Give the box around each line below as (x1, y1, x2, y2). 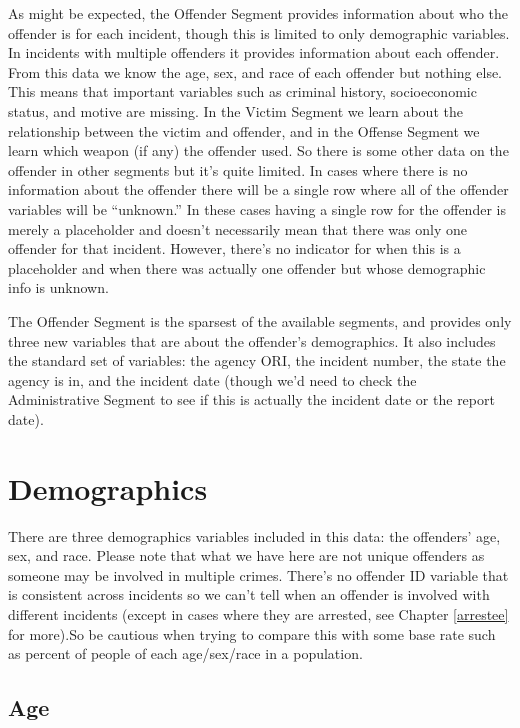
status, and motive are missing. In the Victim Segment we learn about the (8, 100, 463, 121)
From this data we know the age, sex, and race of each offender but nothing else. (8, 61, 503, 82)
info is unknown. (8, 277, 109, 298)
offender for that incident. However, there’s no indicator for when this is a (8, 238, 461, 259)
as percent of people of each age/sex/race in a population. (8, 643, 363, 664)
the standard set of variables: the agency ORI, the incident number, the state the (8, 350, 506, 371)
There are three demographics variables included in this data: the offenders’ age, (8, 525, 501, 546)
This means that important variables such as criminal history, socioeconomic (8, 81, 477, 102)
